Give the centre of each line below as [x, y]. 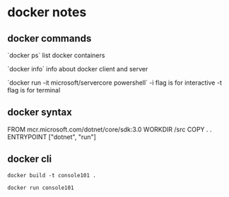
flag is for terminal [34, 90]
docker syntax [40, 113]
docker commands [49, 38]
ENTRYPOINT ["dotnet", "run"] [52, 137]
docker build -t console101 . [52, 175]
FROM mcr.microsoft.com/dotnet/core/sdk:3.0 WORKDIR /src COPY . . [110, 129]
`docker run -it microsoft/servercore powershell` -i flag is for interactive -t [115, 83]
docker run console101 [41, 188]
